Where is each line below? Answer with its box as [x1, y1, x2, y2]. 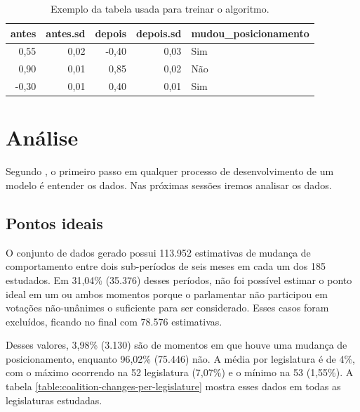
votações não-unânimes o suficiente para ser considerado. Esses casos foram [6, 300, 329, 315]
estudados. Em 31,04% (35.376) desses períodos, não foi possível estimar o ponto [6, 272, 352, 287]
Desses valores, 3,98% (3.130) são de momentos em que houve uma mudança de [6, 337, 347, 352]
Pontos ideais [6, 212, 103, 233]
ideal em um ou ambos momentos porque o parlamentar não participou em [6, 286, 328, 301]
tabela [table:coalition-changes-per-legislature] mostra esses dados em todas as [6, 379, 341, 394]
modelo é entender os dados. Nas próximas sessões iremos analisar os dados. [6, 177, 332, 192]
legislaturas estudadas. [6, 392, 102, 407]
